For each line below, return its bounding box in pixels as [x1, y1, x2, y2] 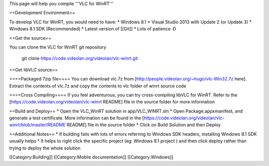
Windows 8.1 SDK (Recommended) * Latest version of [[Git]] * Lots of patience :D [9, 26, 176, 32]
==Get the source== [9, 35, 52, 41]
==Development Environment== [9, 10, 76, 16]
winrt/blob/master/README [9, 122, 66, 128]
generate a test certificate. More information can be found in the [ [9, 115, 144, 121]
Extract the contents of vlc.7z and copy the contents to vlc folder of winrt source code [9, 83, 187, 89]
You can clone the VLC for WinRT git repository [9, 44, 107, 50]
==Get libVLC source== [9, 67, 58, 73]
